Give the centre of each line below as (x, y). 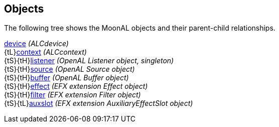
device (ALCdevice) (36, 44)
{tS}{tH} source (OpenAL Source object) (69, 69)
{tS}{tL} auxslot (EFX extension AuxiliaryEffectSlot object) (99, 103)
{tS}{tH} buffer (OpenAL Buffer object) (66, 78)
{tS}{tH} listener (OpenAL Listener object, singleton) (89, 61)
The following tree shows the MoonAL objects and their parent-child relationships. (140, 28)
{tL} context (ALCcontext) (45, 52)
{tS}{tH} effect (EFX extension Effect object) (76, 86)
